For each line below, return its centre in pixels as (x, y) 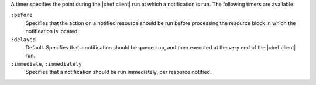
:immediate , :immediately (46, 63)
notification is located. (52, 31)
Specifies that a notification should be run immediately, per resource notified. (118, 72)
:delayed (23, 40)
